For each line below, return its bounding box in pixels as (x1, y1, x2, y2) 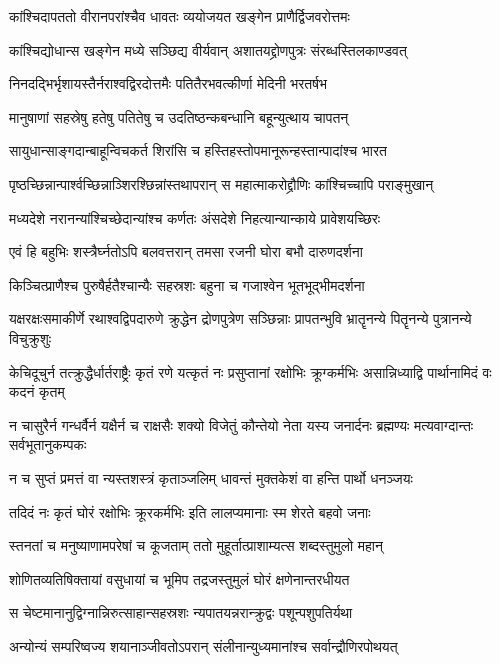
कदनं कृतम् (9, 381, 65, 402)
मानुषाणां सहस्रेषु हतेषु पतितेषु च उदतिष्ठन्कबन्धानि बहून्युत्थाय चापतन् (9, 106, 349, 127)
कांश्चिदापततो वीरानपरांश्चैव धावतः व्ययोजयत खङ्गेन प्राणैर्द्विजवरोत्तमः (9, 6, 350, 26)
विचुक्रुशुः (9, 327, 52, 348)
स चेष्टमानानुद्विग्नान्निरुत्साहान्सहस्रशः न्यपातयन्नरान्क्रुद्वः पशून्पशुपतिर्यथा (9, 602, 353, 623)
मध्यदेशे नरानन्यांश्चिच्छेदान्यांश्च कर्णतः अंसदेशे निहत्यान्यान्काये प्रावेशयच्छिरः (9, 207, 381, 228)
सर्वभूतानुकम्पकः (9, 434, 87, 455)
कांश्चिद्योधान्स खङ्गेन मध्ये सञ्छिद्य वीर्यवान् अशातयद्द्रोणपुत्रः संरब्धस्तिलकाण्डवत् (9, 39, 407, 60)
